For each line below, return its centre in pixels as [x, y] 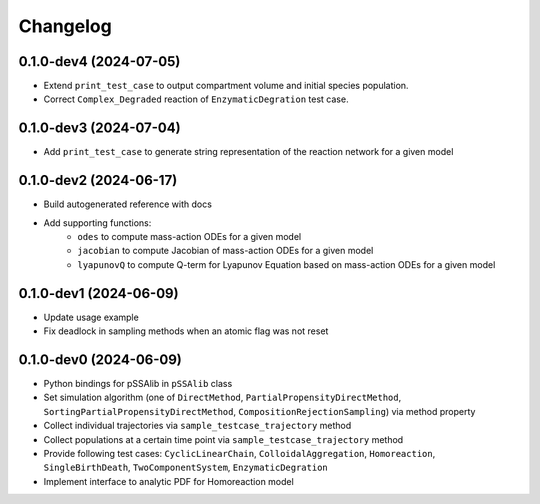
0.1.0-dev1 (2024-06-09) [98, 293]
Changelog [65, 26]
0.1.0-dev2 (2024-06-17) [98, 180]
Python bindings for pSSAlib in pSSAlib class [138, 384]
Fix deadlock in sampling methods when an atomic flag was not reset [186, 331]
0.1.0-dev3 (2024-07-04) [99, 128]
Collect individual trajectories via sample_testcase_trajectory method [197, 426]
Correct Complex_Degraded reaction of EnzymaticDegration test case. [196, 99]
